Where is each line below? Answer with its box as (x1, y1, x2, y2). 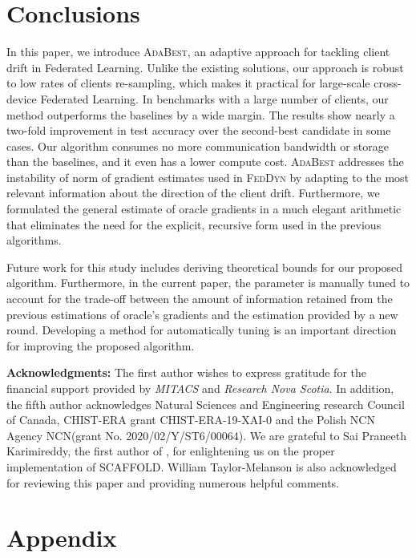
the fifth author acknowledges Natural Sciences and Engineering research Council (6, 395, 405, 412)
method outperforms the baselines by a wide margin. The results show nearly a (6, 106, 395, 123)
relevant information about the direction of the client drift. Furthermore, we (6, 184, 380, 201)
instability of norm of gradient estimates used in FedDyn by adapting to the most (6, 168, 410, 185)
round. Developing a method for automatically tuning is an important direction (6, 321, 397, 338)
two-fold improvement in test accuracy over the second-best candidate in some (6, 122, 391, 139)
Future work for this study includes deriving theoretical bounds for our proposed (6, 258, 403, 275)
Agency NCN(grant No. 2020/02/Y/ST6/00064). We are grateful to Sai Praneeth (6, 427, 406, 443)
